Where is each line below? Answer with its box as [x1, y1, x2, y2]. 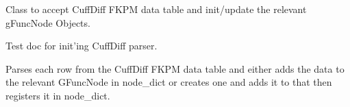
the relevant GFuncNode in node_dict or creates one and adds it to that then [5, 75, 332, 89]
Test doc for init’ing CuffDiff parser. [5, 38, 158, 53]
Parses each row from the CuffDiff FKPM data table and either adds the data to [5, 61, 345, 75]
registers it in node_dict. [5, 88, 110, 102]
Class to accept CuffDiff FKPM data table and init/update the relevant [5, 2, 307, 16]
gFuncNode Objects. [5, 15, 90, 29]
